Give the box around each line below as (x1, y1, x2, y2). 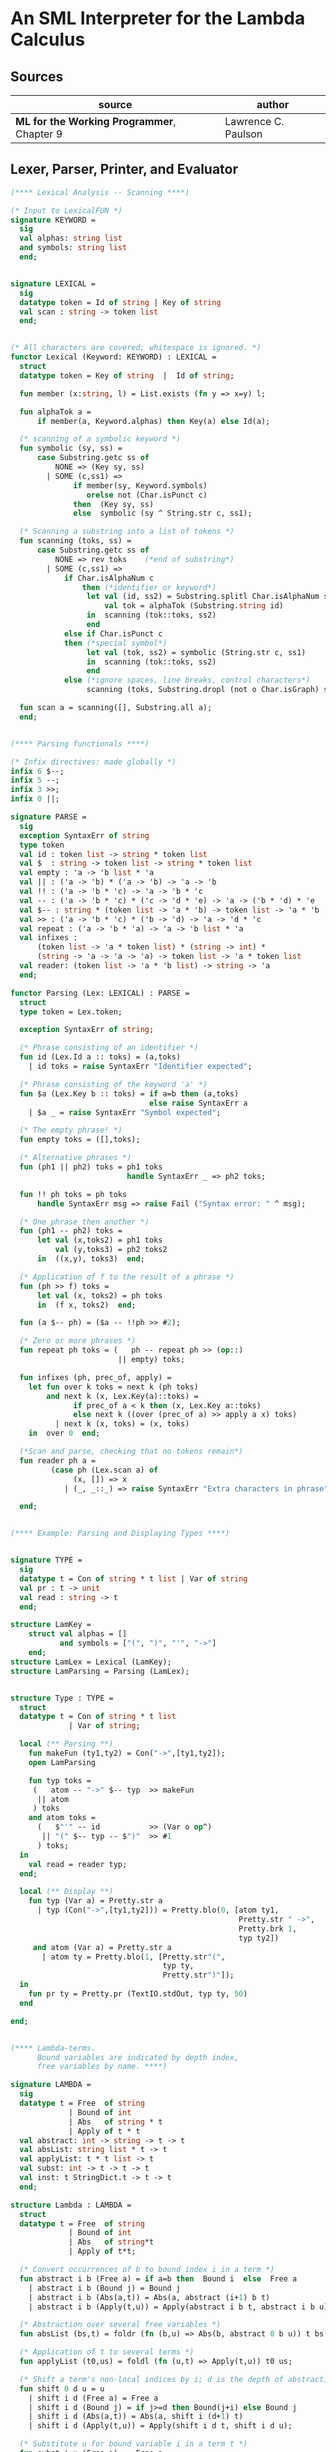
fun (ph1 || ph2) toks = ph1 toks (19, 1162, 163, 1172)
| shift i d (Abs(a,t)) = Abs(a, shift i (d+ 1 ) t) (28, 2412, 244, 2422)
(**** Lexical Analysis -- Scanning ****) (10, 187, 190, 197)
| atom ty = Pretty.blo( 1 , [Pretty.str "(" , (41, 1952, 226, 1962)
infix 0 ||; (10, 794, 60, 804)
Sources (10, 68, 64, 85)
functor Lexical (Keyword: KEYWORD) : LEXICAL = (10, 352, 217, 362)
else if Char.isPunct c (63, 628, 163, 639)
